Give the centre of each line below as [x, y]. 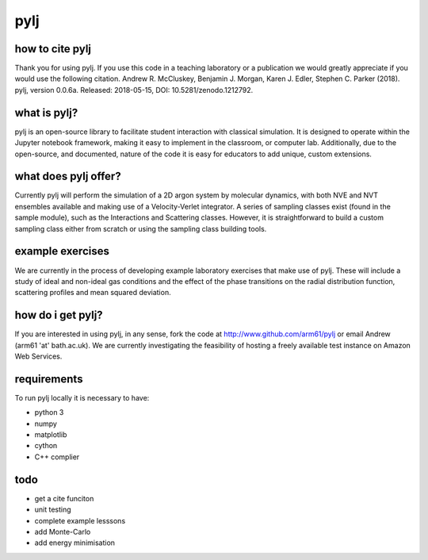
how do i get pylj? [59, 315]
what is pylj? [46, 112]
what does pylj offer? [68, 176]
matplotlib [51, 435]
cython [46, 446]
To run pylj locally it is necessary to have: [82, 397]
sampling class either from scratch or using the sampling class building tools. [141, 228]
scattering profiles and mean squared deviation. [93, 293]
